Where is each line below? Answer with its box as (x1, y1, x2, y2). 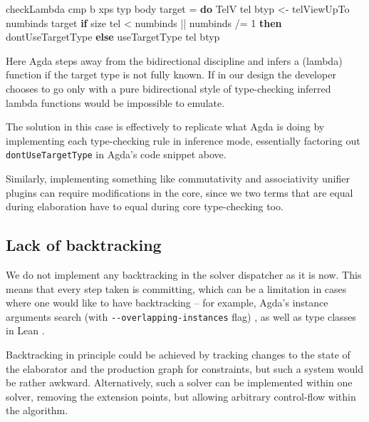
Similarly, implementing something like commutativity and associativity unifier (6, 171, 350, 185)
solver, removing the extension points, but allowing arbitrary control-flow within (6, 388, 356, 403)
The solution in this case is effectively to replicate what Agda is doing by (6, 119, 325, 134)
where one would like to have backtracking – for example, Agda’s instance (6, 295, 328, 310)
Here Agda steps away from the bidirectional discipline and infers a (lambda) (6, 53, 343, 68)
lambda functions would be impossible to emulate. (6, 95, 225, 110)
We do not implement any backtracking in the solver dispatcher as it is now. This (6, 267, 362, 282)
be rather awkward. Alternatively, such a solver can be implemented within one (6, 375, 353, 390)
